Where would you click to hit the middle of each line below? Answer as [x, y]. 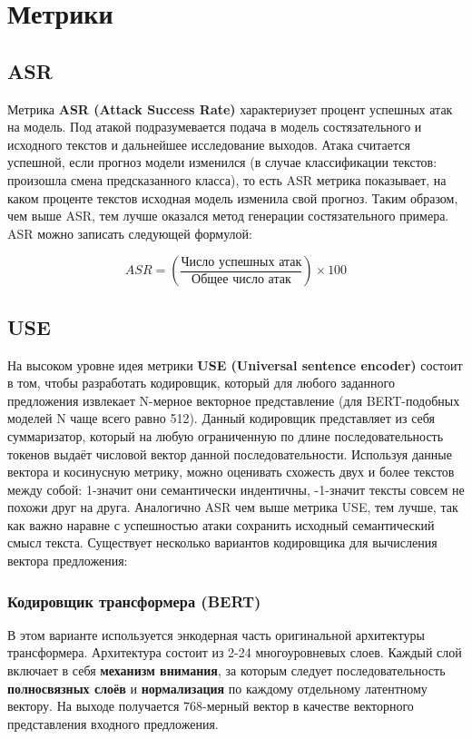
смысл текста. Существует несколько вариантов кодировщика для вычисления [222, 542]
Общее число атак [241, 279]
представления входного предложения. [113, 723]
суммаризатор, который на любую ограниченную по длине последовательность [226, 435]
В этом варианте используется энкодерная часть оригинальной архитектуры [216, 634]
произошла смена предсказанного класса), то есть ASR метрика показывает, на [227, 179]
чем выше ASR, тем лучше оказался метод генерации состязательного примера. [228, 216]
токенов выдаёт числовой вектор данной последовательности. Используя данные [230, 453]
